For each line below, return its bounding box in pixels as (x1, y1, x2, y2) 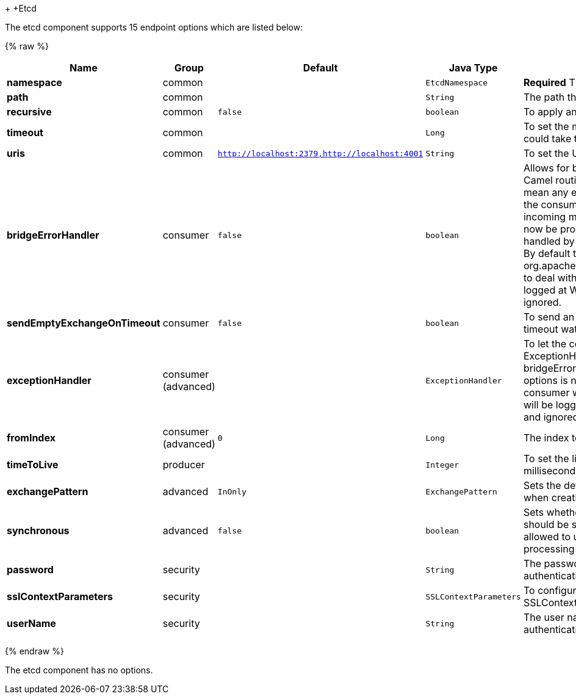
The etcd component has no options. (5, 665, 153, 675)
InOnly (217, 487, 247, 496)
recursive (7, 106, 52, 118)
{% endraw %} (5, 646, 64, 656)
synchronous (7, 524, 70, 537)
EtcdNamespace (425, 78, 488, 87)
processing (523, 543, 575, 555)
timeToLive (7, 458, 59, 471)
